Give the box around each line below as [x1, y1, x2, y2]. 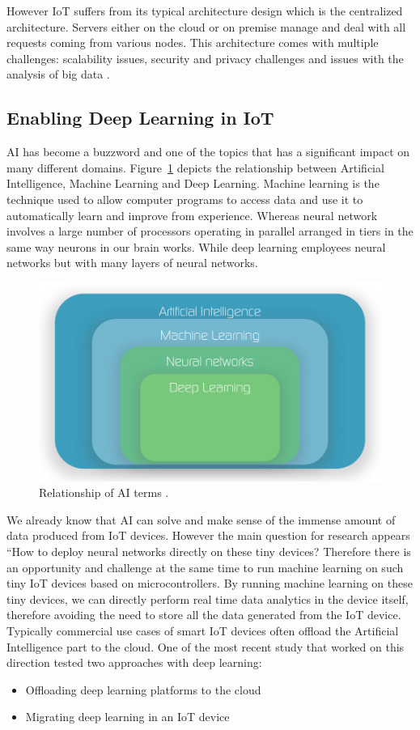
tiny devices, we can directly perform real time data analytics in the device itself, [6, 590, 409, 607]
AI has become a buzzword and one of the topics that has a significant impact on [6, 143, 410, 160]
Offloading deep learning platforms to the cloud [25, 681, 261, 698]
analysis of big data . [6, 66, 110, 83]
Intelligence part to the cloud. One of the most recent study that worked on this [6, 638, 405, 655]
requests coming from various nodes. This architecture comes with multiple [6, 34, 379, 51]
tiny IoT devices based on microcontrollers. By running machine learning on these [6, 575, 413, 592]
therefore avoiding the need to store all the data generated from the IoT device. [6, 606, 401, 623]
